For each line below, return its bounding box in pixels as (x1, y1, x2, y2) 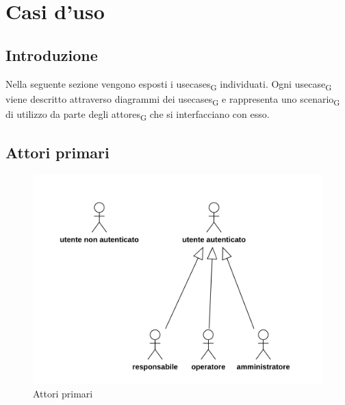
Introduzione (5, 44, 98, 65)
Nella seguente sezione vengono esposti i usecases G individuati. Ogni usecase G (5, 76, 332, 93)
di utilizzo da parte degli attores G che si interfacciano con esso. (5, 106, 270, 123)
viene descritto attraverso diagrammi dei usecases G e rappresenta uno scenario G (5, 91, 340, 108)
